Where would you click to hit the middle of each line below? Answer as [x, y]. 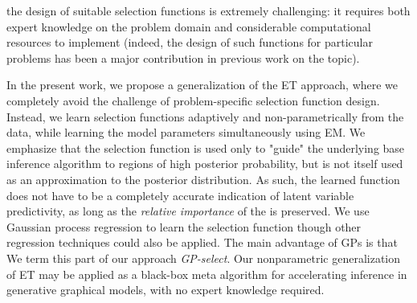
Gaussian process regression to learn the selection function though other [184, 226]
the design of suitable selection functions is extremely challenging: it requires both [208, 10]
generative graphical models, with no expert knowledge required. [166, 290]
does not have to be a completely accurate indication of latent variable [180, 195]
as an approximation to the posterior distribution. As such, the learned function [203, 179]
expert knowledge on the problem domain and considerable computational [189, 26]
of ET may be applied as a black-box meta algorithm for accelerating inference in [207, 274]
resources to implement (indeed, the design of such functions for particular [190, 42]
